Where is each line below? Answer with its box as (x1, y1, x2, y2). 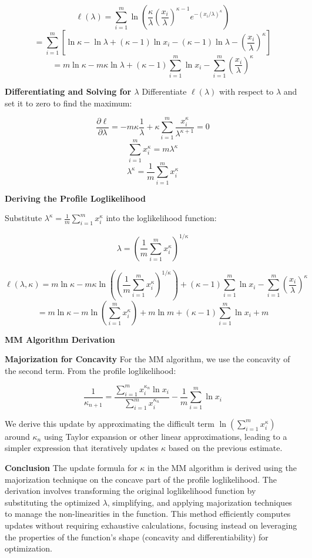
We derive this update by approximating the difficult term (5, 417, 214, 429)
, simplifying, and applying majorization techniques (107, 496, 292, 508)
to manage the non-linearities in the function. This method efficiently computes (5, 507, 291, 520)
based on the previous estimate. (168, 442, 283, 454)
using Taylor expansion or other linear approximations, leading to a (43, 430, 287, 442)
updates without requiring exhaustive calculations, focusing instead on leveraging (5, 519, 297, 532)
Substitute (5, 212, 42, 224)
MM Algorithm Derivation (5, 333, 115, 345)
